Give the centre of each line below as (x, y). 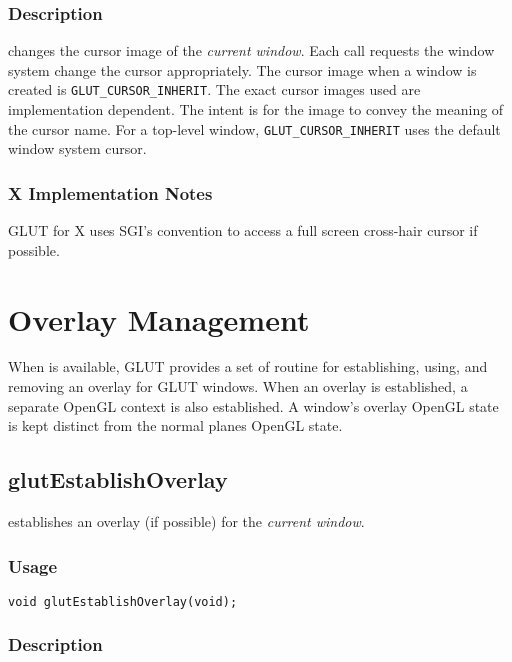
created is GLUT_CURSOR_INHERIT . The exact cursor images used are (214, 89)
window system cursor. (77, 148)
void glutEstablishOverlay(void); (123, 601)
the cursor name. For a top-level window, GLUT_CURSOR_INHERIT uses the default (254, 128)
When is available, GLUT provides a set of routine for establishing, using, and (248, 366)
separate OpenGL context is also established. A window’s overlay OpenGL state (253, 405)
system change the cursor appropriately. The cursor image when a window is (242, 69)
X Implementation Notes (110, 192)
